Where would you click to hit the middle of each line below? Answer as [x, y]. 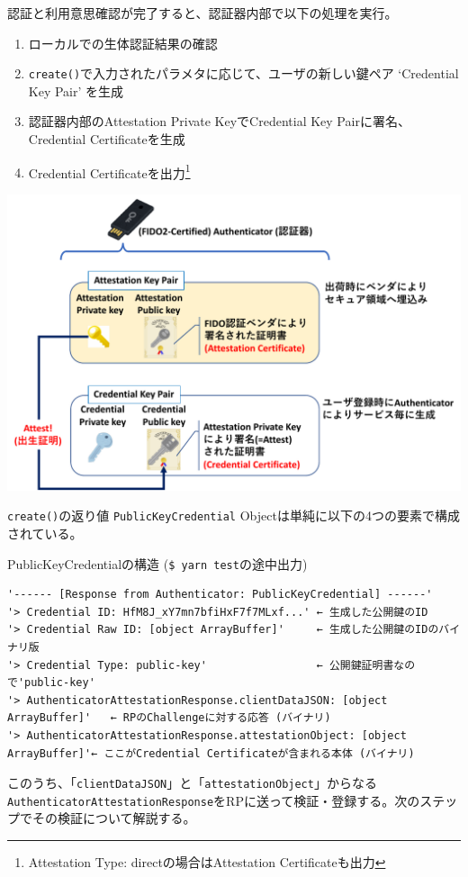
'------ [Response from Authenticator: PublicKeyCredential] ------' [220, 595]
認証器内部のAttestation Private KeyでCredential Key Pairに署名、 [219, 121]
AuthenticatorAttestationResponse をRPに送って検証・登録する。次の [214, 800]
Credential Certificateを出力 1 [109, 171]
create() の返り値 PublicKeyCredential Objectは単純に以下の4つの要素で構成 [234, 515]
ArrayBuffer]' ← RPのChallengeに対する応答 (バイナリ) [169, 718]
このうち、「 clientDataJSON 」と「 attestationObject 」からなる [192, 783]
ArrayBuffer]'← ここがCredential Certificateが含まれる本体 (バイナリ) [211, 753]
